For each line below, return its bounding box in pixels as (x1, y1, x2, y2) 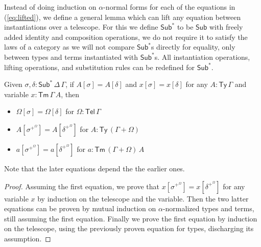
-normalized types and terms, (162, 203, 254, 214)
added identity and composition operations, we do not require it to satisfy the (4, 31, 248, 42)
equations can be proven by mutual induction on (4, 203, 156, 214)
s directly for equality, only (151, 41, 235, 52)
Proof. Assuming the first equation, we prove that (4, 181, 159, 191)
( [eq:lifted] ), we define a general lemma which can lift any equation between (4, 11, 241, 22)
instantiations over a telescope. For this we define (4, 21, 158, 32)
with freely (209, 21, 243, 32)
